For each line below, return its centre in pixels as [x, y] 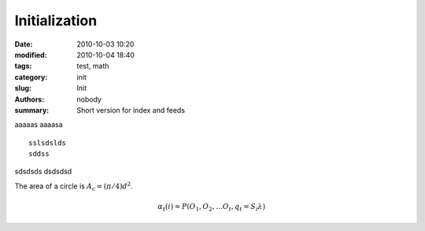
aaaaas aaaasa [39, 125]
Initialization [56, 20]
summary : [32, 110]
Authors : [30, 99]
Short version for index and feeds [131, 110]
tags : [23, 66]
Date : [24, 44]
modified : [31, 54]
